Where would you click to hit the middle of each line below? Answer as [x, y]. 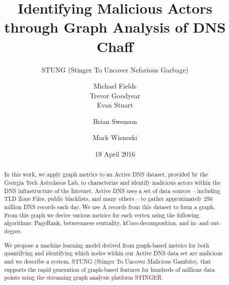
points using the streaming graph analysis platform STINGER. [84, 277]
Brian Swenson [115, 121]
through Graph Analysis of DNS [115, 27]
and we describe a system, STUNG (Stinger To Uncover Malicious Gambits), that [107, 261]
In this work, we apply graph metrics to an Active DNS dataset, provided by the [106, 174]
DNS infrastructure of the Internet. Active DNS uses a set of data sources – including [112, 190]
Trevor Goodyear [115, 95]
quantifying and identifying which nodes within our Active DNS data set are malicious [113, 253]
